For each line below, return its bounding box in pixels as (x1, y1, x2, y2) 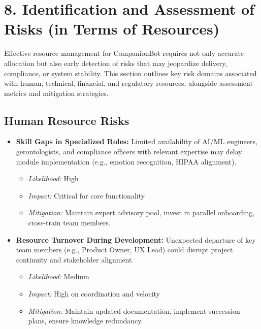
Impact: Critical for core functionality (28, 190, 145, 201)
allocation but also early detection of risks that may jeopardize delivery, (4, 57, 227, 68)
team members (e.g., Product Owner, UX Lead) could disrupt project (16, 244, 233, 255)
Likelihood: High (28, 173, 79, 184)
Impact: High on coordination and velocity (28, 288, 160, 299)
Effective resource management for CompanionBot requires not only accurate (4, 48, 244, 58)
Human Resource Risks (4, 112, 129, 128)
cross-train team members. (28, 217, 111, 228)
